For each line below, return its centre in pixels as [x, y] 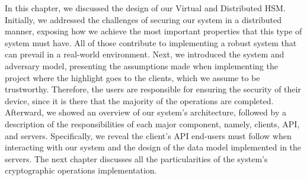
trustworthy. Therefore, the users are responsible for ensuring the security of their [153, 89]
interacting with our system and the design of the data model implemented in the [153, 147]
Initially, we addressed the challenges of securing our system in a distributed [143, 19]
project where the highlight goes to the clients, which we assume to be [132, 77]
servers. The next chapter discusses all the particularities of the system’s [136, 158]
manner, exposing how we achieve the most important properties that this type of [153, 31]
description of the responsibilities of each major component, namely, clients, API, [152, 123]
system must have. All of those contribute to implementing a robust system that [151, 42]
